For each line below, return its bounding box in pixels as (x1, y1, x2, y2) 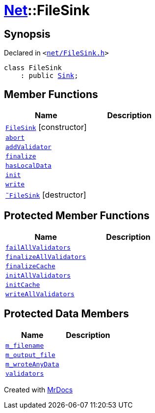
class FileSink (4, 64, 62, 72)
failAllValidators (5, 243, 71, 251)
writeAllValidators (5, 290, 75, 298)
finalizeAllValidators (5, 253, 86, 260)
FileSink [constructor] (5, 122, 87, 132)
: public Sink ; (20, 72, 78, 80)
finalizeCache (5, 262, 55, 270)
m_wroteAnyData (5, 360, 59, 368)
